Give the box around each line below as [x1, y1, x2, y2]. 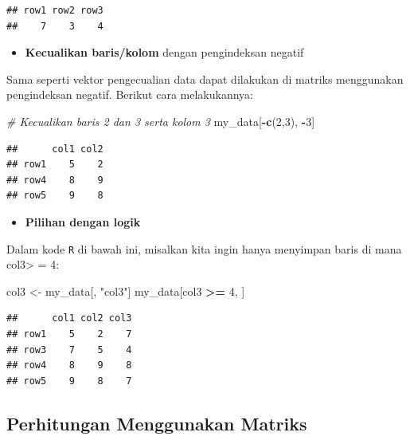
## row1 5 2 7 [6, 328, 132, 340]
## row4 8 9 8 [6, 359, 132, 371]
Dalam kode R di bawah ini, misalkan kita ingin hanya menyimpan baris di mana [6, 240, 402, 257]
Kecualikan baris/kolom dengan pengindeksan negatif [25, 44, 304, 61]
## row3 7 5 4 [6, 344, 132, 356]
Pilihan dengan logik [25, 213, 141, 230]
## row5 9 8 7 [6, 375, 132, 387]
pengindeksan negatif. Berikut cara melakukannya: [6, 86, 253, 103]
